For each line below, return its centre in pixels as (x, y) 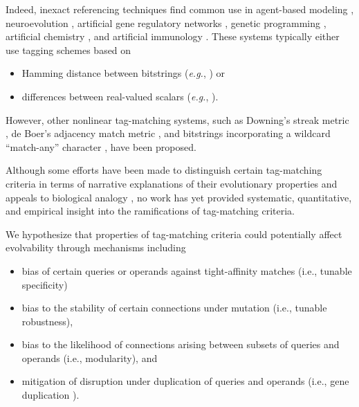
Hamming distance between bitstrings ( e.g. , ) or (123, 73)
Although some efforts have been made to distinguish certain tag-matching (164, 170)
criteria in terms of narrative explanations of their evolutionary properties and (172, 183)
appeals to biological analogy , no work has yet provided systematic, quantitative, (179, 197)
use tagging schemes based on (68, 49)
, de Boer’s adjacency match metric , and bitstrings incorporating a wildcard (168, 133)
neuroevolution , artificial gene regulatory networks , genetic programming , (166, 22)
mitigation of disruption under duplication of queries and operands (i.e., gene (185, 381)
